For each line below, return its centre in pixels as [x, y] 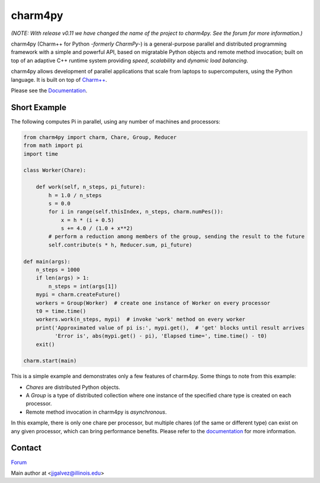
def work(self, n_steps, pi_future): [91, 187]
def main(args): [47, 261]
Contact [26, 448]
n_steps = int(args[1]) [83, 286]
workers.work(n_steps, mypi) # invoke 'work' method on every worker [141, 319]
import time [41, 154]
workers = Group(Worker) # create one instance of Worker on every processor [153, 303]
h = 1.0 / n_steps [75, 195]
